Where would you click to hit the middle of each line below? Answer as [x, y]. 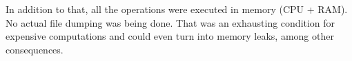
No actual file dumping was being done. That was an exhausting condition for [170, 22]
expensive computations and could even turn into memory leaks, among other [170, 36]
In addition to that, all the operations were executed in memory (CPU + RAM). [177, 9]
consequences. [35, 49]
